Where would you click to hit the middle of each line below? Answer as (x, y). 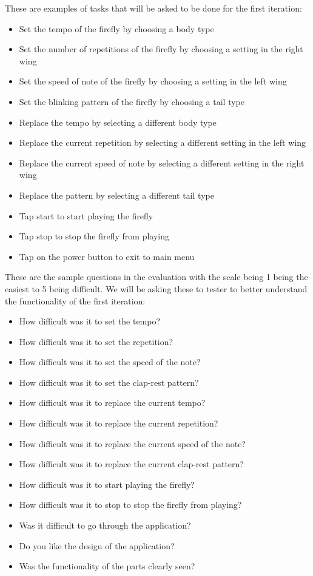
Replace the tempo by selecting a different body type (118, 122)
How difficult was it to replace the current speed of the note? (132, 443)
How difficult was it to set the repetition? (96, 341)
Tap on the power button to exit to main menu (107, 256)
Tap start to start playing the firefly (86, 215)
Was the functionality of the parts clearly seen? (107, 566)
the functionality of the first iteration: (75, 300)
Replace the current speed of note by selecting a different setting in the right (162, 163)
